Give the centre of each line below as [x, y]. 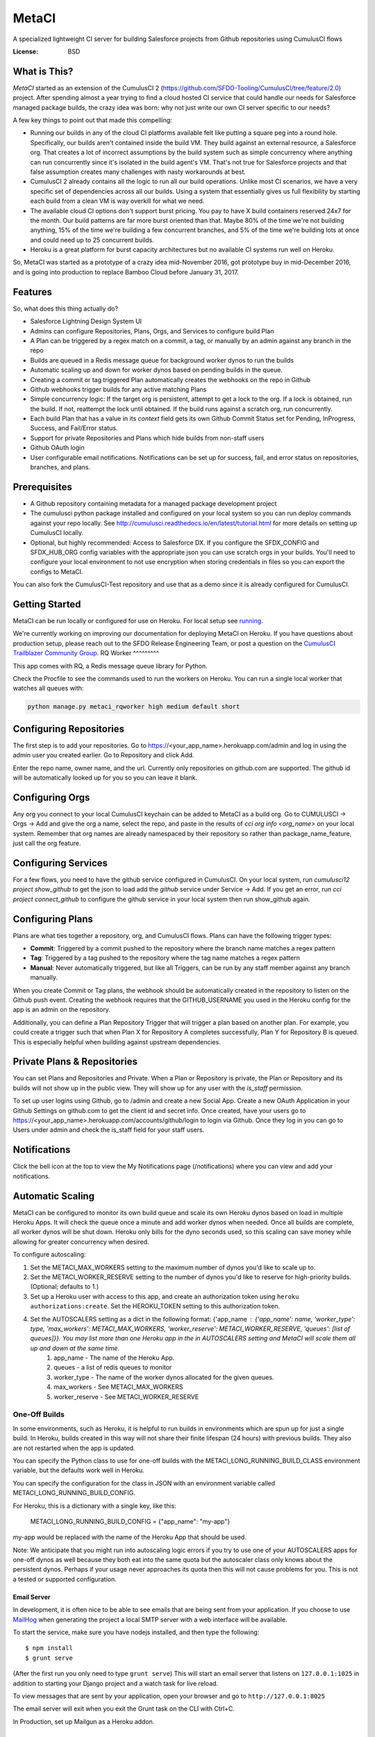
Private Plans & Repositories [75, 1062]
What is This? [43, 71]
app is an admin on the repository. [62, 1010]
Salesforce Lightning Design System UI [86, 321]
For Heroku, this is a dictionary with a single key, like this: [95, 1506]
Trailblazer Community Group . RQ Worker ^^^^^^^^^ [86, 653]
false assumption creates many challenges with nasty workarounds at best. [138, 172]
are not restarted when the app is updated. [74, 1448]
